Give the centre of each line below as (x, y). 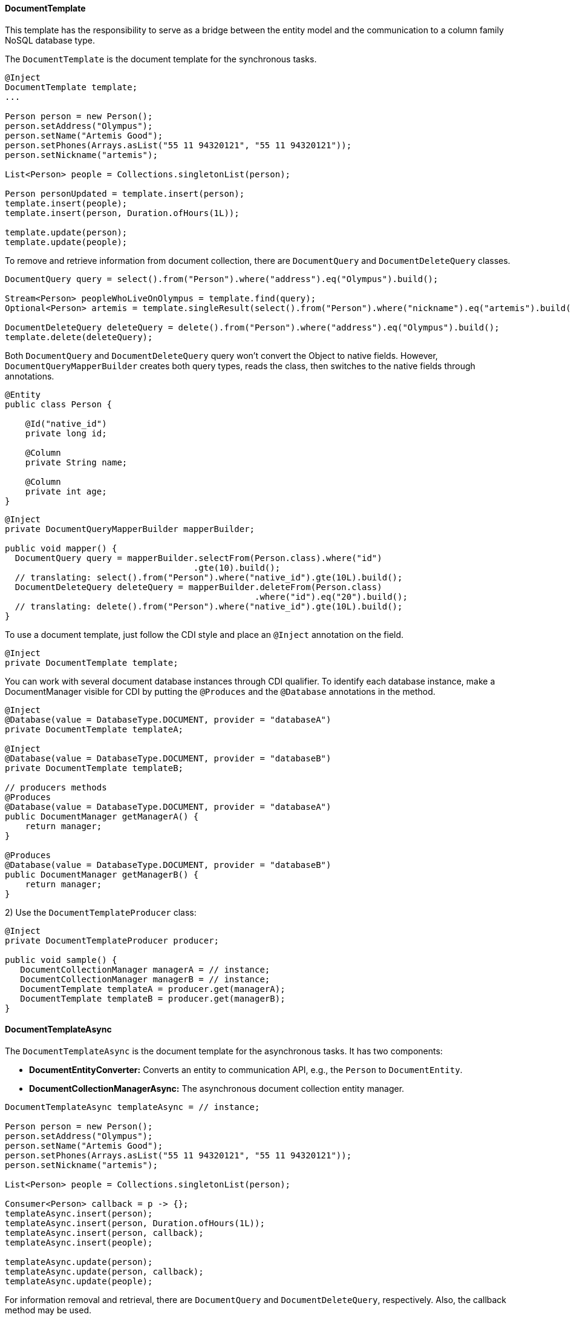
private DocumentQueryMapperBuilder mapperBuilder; (130, 529)
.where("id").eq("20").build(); (331, 596)
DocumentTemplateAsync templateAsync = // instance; (132, 1107)
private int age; (66, 491)
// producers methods (56, 787)
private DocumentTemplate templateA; (94, 729)
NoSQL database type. (50, 40)
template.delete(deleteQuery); (79, 337)
